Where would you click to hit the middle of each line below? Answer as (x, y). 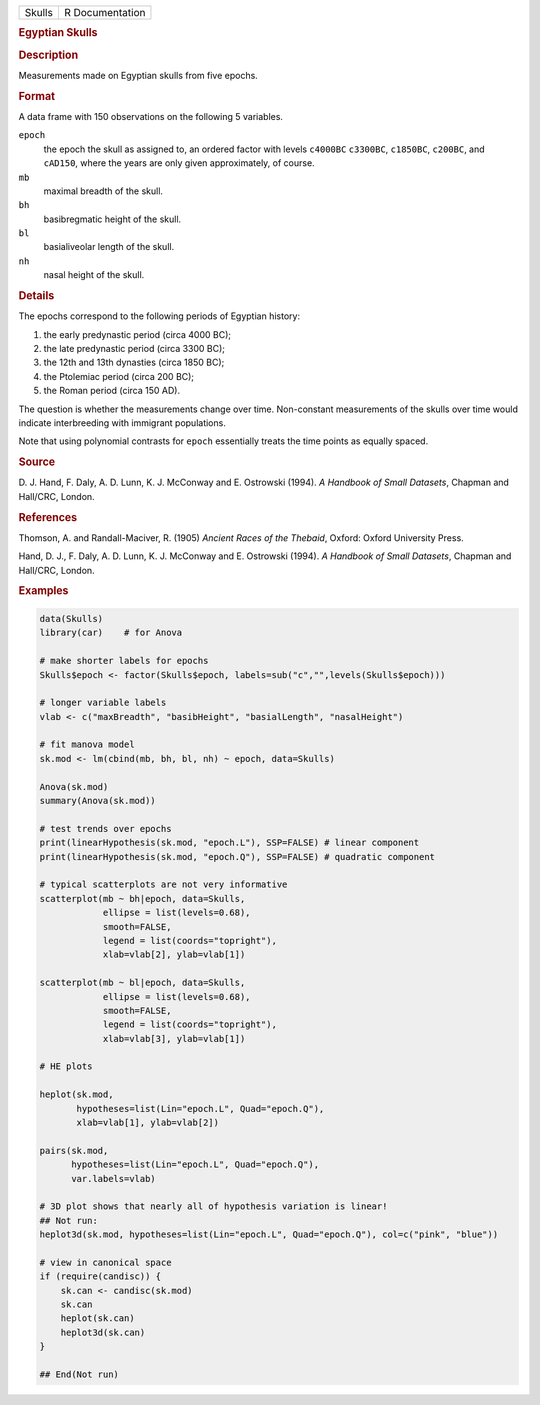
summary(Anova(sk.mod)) (98, 801)
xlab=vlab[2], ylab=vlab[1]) (174, 954)
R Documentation (104, 12)
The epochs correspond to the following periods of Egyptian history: (159, 316)
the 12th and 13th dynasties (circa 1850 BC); (134, 362)
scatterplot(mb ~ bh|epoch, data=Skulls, (142, 898)
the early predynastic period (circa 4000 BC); (137, 334)
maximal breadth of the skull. (103, 191)
